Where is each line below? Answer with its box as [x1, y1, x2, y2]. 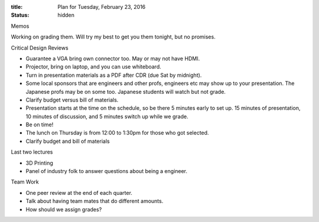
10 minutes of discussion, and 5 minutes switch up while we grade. [25, 113, 188, 120]
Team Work [11, 178, 39, 185]
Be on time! [25, 121, 54, 128]
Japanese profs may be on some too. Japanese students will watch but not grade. [25, 88, 226, 95]
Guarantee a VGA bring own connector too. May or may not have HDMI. [25, 55, 200, 62]
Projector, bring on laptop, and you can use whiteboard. [25, 63, 162, 70]
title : [11, 4, 23, 10]
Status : [11, 12, 30, 19]
